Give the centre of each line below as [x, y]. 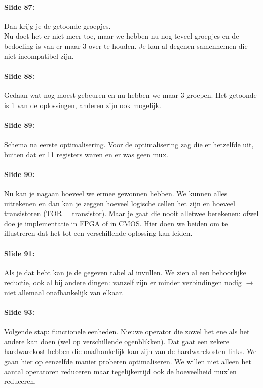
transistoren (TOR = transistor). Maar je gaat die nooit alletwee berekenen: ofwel [131, 213]
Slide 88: [20, 75]
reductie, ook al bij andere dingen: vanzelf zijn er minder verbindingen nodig [123, 282]
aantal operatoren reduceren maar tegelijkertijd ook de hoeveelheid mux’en [120, 371]
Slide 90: [20, 174]
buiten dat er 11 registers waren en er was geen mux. [86, 154]
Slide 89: [20, 125]
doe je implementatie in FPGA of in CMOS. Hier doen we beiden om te [116, 223]
